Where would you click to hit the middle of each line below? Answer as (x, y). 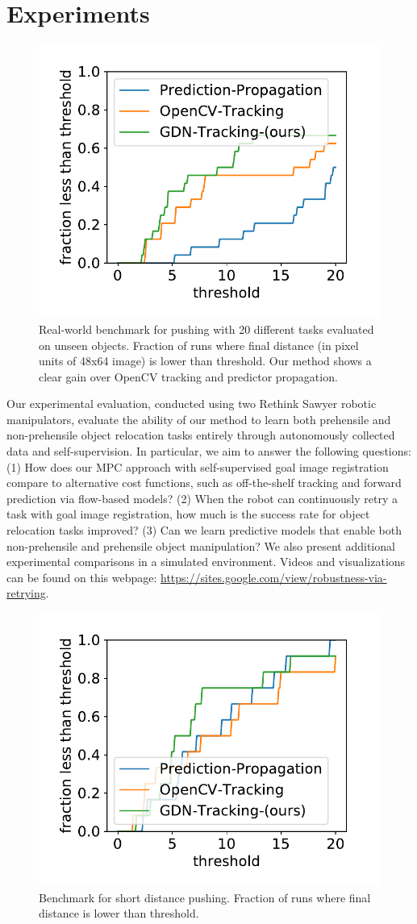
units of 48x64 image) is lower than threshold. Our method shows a (205, 361)
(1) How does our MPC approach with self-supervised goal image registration (198, 466)
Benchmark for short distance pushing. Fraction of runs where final (205, 897)
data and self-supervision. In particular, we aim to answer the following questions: (209, 451)
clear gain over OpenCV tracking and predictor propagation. (188, 376)
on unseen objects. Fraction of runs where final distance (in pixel (199, 345)
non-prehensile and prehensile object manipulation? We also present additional (201, 545)
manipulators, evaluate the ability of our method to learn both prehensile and (199, 419)
